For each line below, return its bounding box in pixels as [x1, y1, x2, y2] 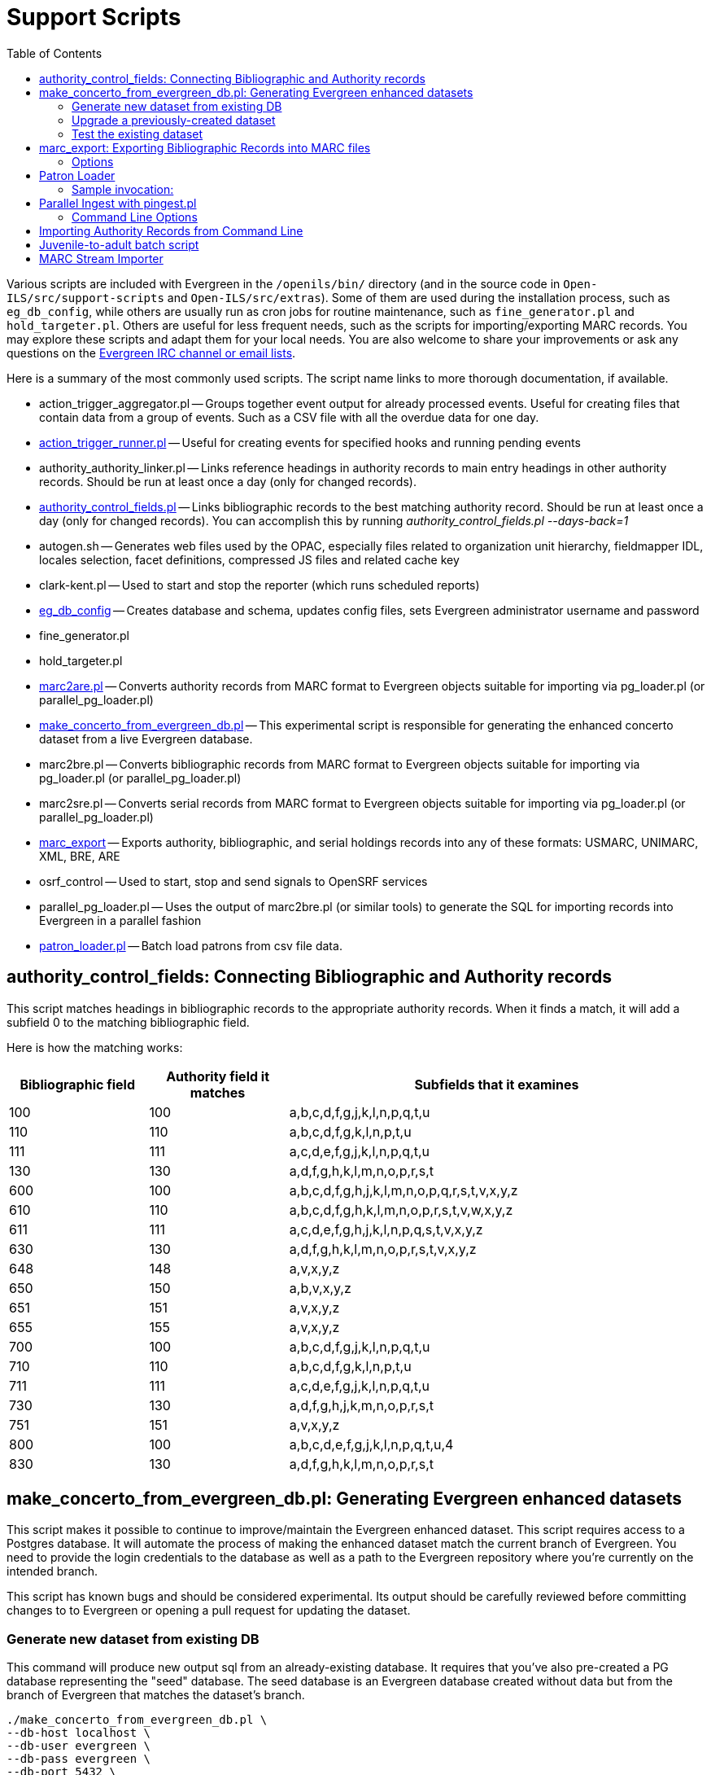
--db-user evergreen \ [7, 1739, 151, 1753]
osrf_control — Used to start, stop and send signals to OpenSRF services [39, 874, 428, 888]
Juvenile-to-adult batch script [39, 237, 199, 252]
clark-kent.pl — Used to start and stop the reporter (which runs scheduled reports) [39, 577, 480, 592]
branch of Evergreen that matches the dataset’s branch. [7, 1688, 305, 1703]
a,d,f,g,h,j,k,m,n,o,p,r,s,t [289, 1396, 434, 1413]
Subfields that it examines [414, 1076, 579, 1093]
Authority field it [166, 1067, 270, 1085]
